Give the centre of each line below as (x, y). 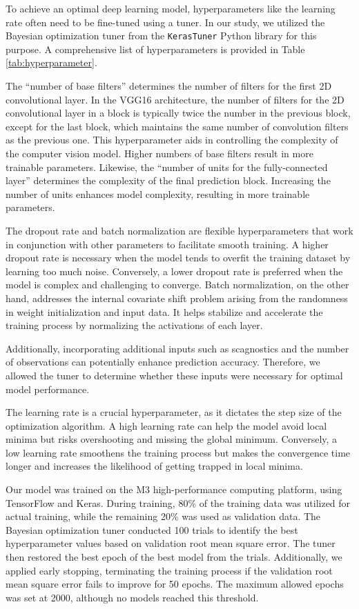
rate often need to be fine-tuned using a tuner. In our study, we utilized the (165, 22)
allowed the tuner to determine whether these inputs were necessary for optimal (174, 375)
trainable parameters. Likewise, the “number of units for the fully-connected (167, 167)
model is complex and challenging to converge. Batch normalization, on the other (177, 284)
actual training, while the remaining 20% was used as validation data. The (163, 516)
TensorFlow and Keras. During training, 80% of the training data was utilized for (178, 502)
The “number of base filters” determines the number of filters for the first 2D (169, 86)
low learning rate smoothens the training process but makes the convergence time (178, 452)
